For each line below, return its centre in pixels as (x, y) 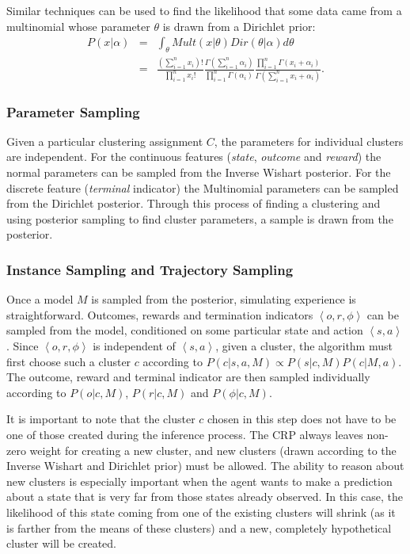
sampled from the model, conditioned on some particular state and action (185, 330)
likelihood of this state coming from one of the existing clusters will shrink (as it (201, 512)
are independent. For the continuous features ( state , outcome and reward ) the (194, 157)
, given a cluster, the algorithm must (304, 346)
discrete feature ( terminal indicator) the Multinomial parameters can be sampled (203, 187)
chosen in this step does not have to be (302, 419)
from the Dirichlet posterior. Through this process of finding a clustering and (194, 203)
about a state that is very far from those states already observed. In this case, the (205, 497)
